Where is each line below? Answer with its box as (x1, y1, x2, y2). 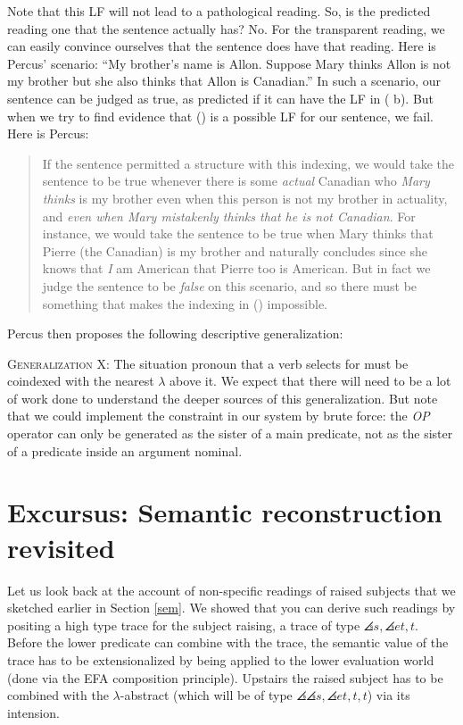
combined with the (7, 686, 109, 704)
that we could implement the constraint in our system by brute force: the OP (7, 406, 430, 425)
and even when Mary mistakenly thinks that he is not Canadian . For (42, 206, 416, 225)
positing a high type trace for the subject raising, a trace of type (7, 615, 360, 634)
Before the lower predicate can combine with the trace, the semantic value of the (7, 633, 449, 652)
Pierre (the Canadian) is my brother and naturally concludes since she (42, 241, 428, 260)
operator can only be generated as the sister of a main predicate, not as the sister (7, 424, 453, 443)
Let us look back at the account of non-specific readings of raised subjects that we (7, 580, 456, 599)
